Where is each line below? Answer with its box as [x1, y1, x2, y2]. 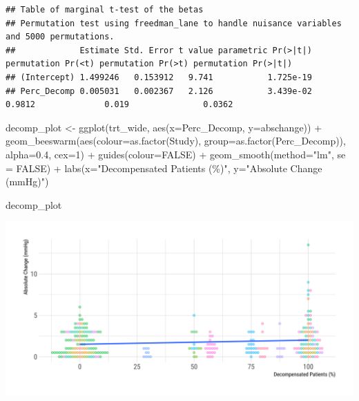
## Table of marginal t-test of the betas [6, 5, 204, 15]
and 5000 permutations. [6, 32, 115, 42]
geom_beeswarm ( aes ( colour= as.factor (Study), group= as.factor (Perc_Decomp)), [6, 133, 346, 148]
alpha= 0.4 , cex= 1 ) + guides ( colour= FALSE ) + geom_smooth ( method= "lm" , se [6, 147, 346, 161]
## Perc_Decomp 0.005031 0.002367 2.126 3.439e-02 [6, 86, 312, 96]
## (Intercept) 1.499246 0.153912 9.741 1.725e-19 [6, 72, 312, 82]
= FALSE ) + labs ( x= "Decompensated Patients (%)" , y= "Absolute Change [6, 160, 322, 175]
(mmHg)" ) [6, 174, 49, 189]
